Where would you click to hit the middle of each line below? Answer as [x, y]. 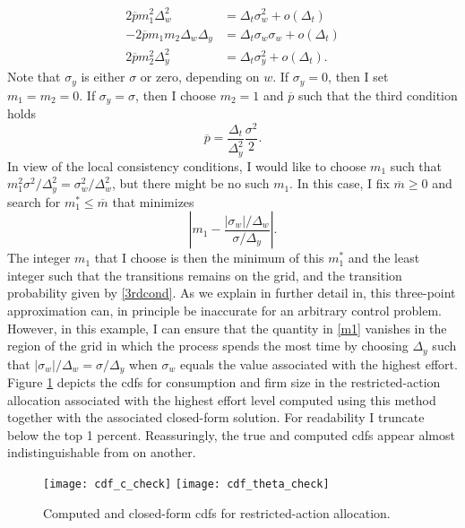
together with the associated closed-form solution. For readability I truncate [216, 417]
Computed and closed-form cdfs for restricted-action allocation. [217, 512]
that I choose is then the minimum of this [209, 258]
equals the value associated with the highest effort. [319, 364]
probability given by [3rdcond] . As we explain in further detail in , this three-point [232, 293]
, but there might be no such [190, 183]
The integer [39, 258]
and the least [384, 258]
